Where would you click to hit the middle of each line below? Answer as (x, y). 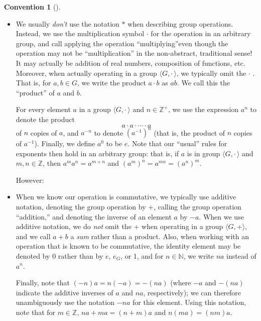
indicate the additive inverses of (64, 292)
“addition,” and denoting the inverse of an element (94, 216)
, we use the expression (203, 109)
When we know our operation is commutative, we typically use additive (126, 197)
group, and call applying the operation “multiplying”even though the (122, 43)
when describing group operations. (180, 23)
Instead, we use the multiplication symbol (80, 33)
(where (181, 283)
